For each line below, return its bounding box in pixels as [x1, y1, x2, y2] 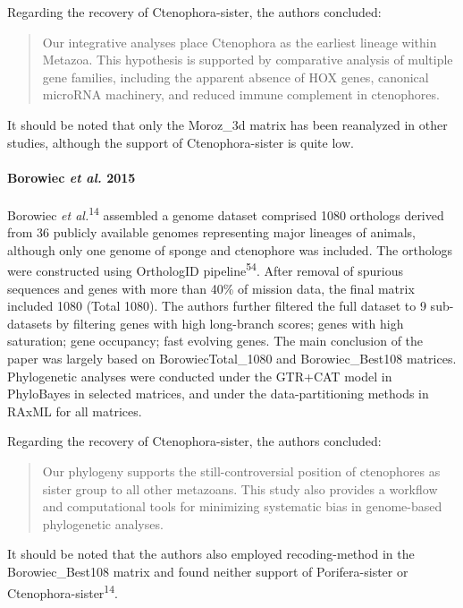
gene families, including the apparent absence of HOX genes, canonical [42, 67, 429, 86]
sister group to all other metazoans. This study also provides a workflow [42, 479, 438, 498]
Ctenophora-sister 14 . [7, 580, 118, 602]
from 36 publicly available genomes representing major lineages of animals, [7, 223, 417, 242]
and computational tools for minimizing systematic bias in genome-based [42, 497, 442, 516]
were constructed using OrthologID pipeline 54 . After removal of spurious [7, 259, 403, 280]
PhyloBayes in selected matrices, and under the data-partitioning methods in [7, 384, 429, 403]
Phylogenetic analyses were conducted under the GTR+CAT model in [7, 366, 392, 385]
